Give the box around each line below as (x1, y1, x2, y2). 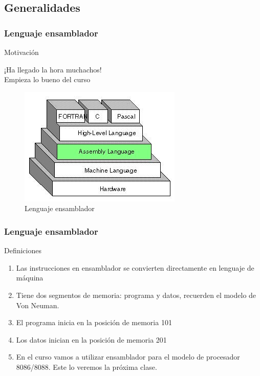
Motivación (4, 47, 39, 57)
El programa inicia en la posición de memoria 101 (16, 317, 172, 328)
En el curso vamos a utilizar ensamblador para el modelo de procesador (16, 351, 240, 362)
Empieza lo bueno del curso (4, 74, 91, 85)
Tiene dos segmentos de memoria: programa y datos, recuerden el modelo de (16, 289, 256, 300)
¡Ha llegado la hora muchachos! (4, 64, 102, 74)
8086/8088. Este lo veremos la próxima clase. (16, 361, 157, 372)
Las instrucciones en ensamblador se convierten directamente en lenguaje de (16, 262, 254, 273)
